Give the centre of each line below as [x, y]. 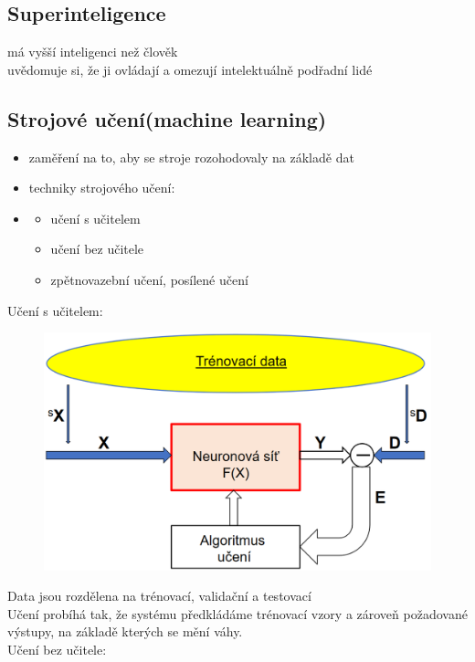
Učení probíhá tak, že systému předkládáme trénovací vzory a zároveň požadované [237, 613]
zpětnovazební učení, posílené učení [149, 279]
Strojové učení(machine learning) [167, 118]
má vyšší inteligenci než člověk [93, 52]
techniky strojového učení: [102, 188]
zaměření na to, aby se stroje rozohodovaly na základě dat [191, 157]
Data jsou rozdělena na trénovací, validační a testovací [159, 596]
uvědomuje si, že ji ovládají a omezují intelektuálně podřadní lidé [190, 69]
